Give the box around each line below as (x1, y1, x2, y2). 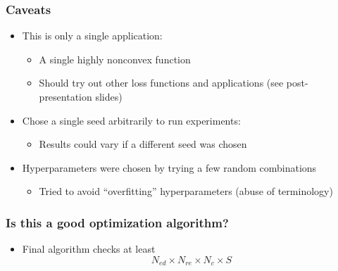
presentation (39, 89, 92, 103)
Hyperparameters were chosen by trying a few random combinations (22, 160, 317, 175)
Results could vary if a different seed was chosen (39, 137, 247, 151)
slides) (95, 89, 123, 103)
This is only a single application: (22, 28, 163, 43)
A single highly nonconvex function (39, 51, 191, 66)
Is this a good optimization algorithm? (6, 213, 229, 231)
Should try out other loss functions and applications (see (39, 75, 284, 90)
